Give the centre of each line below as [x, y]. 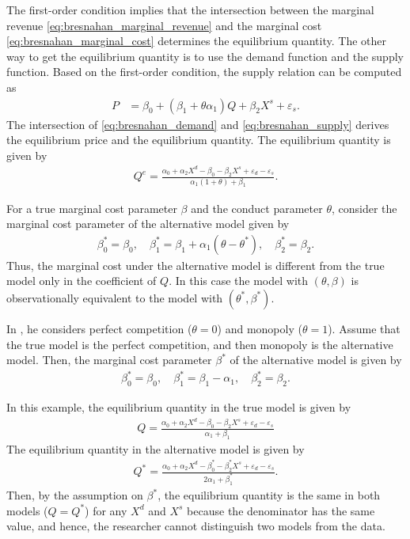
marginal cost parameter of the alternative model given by [148, 224]
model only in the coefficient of [82, 281]
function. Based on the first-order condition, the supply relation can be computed [204, 72]
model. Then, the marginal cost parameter [109, 360]
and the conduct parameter [257, 208]
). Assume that [364, 328]
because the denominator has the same [281, 510]
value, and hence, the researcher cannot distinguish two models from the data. [196, 526]
